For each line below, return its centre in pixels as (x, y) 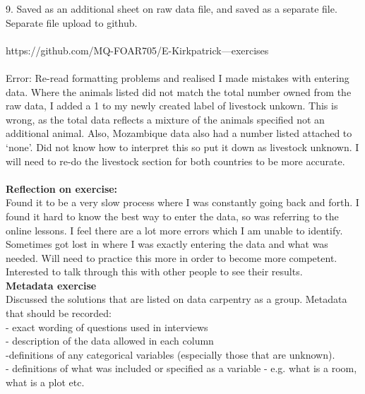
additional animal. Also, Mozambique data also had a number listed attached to (179, 133)
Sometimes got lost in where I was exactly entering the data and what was (167, 244)
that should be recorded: (59, 313)
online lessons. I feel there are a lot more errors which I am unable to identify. (174, 230)
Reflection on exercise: (62, 188)
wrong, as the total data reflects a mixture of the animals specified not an (165, 119)
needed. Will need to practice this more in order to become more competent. (172, 257)
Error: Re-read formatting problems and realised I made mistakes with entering (178, 77)
